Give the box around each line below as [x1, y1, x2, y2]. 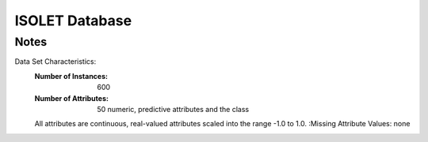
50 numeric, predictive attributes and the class [97, 104, 250, 114]
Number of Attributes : [34, 93, 109, 103]
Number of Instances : [34, 71, 109, 80]
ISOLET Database [14, 12, 132, 29]
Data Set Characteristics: [14, 57, 97, 66]
